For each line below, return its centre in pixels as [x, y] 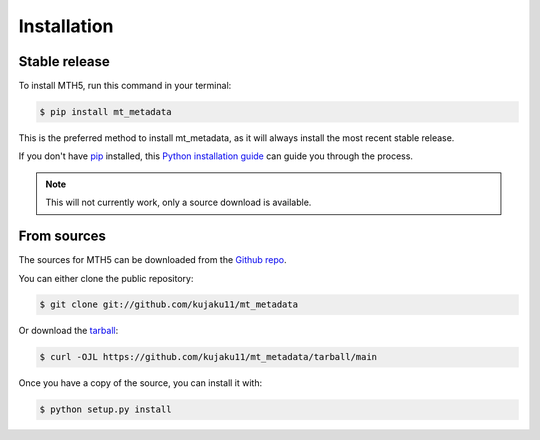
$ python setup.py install [105, 409]
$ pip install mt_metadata [105, 112]
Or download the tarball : [68, 331]
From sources [62, 236]
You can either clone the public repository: [106, 278]
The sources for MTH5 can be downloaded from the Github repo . [152, 260]
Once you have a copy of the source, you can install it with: [140, 383]
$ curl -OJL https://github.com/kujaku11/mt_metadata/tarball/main [208, 357]
